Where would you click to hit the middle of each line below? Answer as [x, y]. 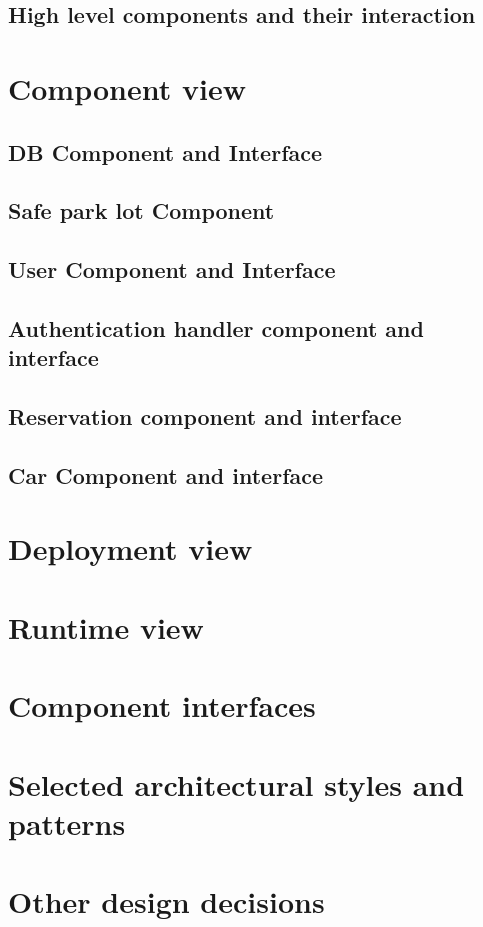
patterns [67, 822]
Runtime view [106, 626]
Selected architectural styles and [236, 783]
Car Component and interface [166, 474]
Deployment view [130, 548]
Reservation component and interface [205, 416]
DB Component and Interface [165, 151]
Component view [127, 87]
